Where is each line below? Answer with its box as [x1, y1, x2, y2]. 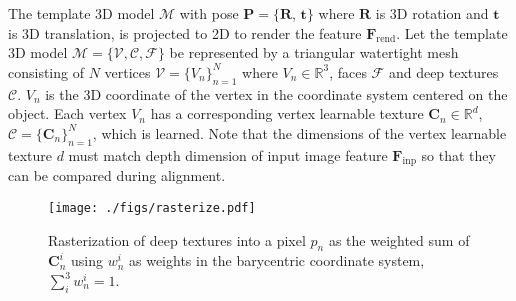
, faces [329, 61, 367, 82]
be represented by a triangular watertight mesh [169, 42, 459, 63]
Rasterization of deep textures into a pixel [48, 229, 306, 250]
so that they [421, 144, 496, 165]
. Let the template [396, 22, 508, 43]
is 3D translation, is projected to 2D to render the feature [8, 22, 362, 43]
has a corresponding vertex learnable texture [150, 103, 424, 124]
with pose [179, 3, 239, 23]
